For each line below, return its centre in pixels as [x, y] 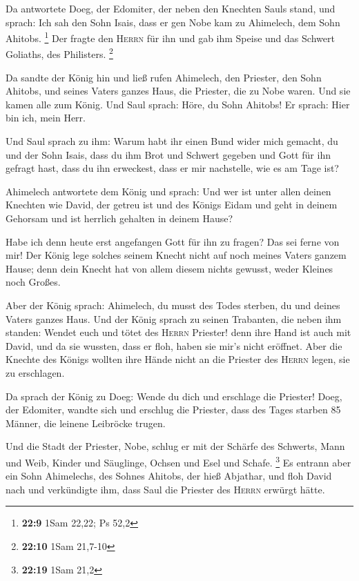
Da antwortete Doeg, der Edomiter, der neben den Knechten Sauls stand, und [171, 8]
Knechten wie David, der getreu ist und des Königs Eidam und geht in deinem [172, 205]
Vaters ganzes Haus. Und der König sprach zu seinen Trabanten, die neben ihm [174, 318]
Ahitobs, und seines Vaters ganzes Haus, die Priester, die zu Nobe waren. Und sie [178, 91]
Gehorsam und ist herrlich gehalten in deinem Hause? [119, 218]
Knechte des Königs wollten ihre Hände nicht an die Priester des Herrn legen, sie [178, 359]
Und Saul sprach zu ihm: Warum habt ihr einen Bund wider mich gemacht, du [172, 141]
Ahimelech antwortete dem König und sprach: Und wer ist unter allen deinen [168, 191]
